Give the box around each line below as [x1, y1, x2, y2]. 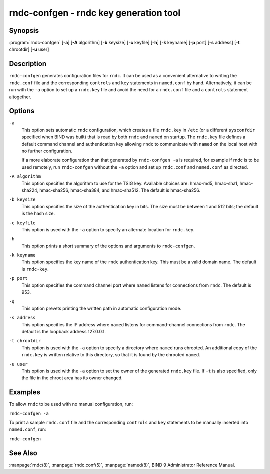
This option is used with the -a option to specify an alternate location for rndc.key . [21, 226, 195, 232]
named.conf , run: [9, 426, 47, 432]
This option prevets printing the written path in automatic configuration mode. [21, 305, 182, 311]
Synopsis [9, 26, 39, 35]
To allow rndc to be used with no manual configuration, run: [9, 401, 133, 407]
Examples [9, 388, 41, 397]
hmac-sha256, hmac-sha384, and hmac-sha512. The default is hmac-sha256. [39, 187, 201, 193]
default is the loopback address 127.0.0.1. [21, 328, 106, 334]
